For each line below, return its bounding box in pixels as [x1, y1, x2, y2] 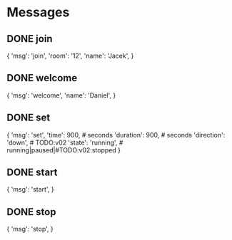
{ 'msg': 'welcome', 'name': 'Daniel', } [6, 90, 116, 100]
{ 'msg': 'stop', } [6, 225, 54, 234]
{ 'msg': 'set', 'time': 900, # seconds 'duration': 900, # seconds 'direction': [6, 130, 226, 139]
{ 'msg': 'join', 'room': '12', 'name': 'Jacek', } [6, 51, 134, 60]
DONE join [6, 33, 53, 45]
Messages [6, 4, 70, 21]
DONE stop [6, 206, 56, 218]
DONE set [6, 112, 51, 124]
